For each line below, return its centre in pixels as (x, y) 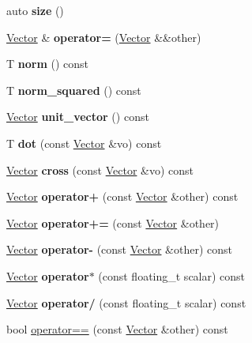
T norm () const (48, 64)
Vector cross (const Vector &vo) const (100, 170)
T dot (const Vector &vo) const (84, 143)
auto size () (35, 10)
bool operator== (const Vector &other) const (117, 329)
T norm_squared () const (74, 90)
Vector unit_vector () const (78, 117)
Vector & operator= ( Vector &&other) (104, 37)
